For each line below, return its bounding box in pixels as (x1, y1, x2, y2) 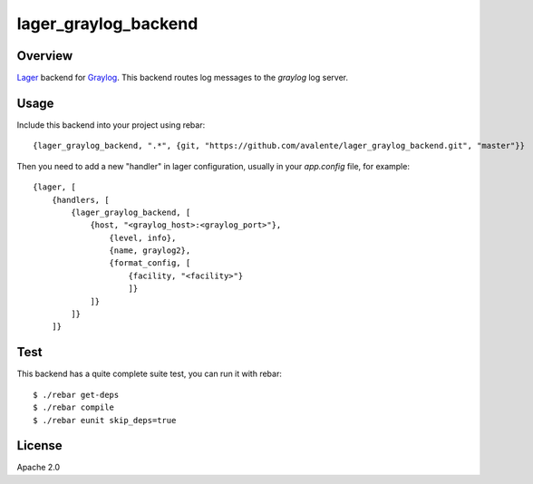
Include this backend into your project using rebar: (16, 119, 206, 131)
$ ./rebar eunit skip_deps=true (33, 415, 177, 425)
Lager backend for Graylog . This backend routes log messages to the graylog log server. (16, 73, 349, 83)
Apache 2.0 (16, 462, 61, 473)
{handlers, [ (51, 195, 110, 205)
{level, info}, (109, 232, 177, 243)
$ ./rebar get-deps (33, 390, 120, 400)
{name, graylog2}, (109, 246, 191, 256)
